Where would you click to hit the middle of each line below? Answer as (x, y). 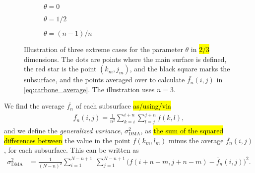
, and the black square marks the (180, 69)
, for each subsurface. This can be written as (71, 150)
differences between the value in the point (67, 140)
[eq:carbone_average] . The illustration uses (89, 89)
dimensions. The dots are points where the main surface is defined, (125, 59)
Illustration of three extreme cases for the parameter (103, 49)
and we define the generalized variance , (63, 131)
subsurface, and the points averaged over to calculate (104, 80)
